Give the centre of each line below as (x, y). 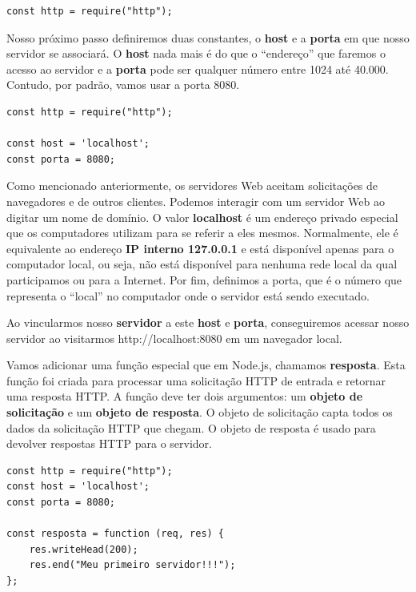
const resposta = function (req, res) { (116, 534)
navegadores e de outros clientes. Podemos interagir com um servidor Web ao (196, 201)
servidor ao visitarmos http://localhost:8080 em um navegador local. (174, 338)
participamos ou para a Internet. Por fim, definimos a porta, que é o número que (204, 279)
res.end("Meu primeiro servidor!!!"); (132, 565)
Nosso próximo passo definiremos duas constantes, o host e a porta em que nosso (208, 37)
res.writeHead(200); (84, 549)
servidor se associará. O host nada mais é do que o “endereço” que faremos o (196, 53)
